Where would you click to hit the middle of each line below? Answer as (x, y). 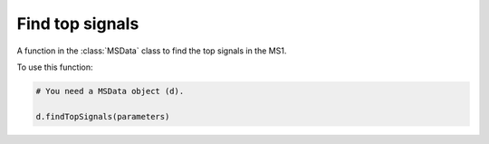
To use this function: (55, 67)
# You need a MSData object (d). (110, 91)
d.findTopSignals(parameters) (103, 116)
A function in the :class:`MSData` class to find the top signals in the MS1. (152, 51)
